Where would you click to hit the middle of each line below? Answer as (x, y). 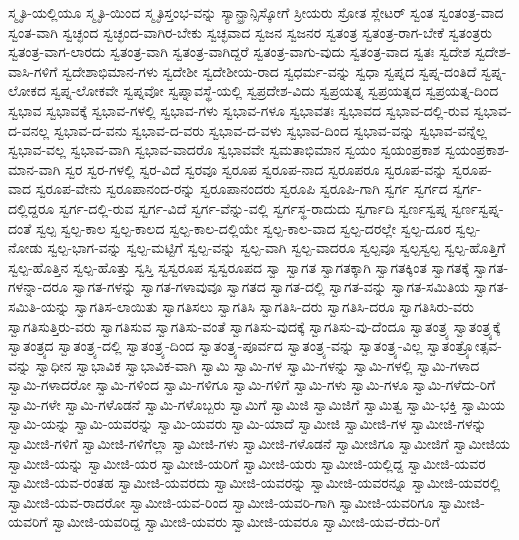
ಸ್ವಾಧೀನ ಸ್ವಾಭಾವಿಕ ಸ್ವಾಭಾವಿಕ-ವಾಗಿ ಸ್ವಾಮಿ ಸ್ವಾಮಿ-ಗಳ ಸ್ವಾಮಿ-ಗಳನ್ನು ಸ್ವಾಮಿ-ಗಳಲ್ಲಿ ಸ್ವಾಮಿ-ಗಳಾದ (257, 364)
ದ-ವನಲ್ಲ (29, 129)
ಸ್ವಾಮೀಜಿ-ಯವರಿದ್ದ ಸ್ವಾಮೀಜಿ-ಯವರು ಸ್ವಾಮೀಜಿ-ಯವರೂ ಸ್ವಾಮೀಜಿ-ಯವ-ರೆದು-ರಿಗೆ (246, 521)
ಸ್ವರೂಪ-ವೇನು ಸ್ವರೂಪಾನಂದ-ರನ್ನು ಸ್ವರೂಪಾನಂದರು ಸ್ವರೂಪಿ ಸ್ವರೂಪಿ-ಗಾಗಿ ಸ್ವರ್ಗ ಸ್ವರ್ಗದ (241, 188)
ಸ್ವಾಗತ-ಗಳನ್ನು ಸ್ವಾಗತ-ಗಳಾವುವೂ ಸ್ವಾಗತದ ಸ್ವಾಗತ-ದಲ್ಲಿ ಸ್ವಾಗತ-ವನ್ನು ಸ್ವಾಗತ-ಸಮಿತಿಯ (271, 286)
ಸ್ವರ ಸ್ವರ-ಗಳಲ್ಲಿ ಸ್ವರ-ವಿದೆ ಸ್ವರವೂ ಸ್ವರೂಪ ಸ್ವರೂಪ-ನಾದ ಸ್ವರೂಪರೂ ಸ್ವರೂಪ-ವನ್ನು (256, 168)
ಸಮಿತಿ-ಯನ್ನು (39, 305)
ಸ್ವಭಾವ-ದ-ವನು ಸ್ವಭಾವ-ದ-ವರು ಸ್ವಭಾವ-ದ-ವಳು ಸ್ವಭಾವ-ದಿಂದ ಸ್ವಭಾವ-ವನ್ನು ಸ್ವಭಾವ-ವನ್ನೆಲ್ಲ (270, 129)
